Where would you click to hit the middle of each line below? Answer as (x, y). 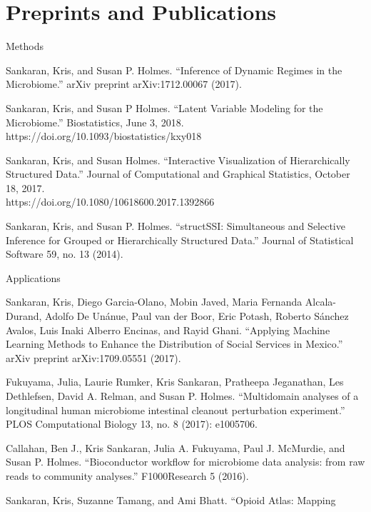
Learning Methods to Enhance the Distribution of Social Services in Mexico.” (174, 344)
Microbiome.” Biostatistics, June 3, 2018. (95, 122)
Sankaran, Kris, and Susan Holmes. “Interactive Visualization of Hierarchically (178, 160)
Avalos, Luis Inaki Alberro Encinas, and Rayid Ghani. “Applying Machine (168, 330)
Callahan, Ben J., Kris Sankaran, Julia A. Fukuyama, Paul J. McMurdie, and (176, 447)
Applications (33, 277)
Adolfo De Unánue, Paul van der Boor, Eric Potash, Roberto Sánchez (197, 316)
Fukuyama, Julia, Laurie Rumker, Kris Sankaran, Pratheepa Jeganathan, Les (175, 382)
